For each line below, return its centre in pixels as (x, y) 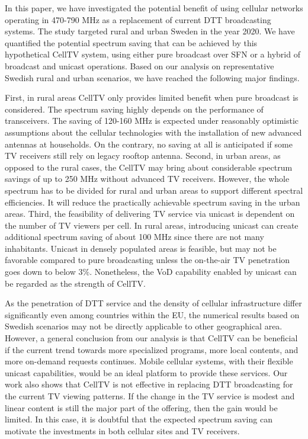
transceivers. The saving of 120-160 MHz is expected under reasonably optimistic (152, 121)
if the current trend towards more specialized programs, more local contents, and (152, 349)
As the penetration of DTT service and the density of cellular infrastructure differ (153, 303)
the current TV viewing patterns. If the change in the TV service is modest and (150, 396)
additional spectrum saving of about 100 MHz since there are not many (134, 237)
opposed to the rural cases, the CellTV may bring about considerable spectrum (149, 167)
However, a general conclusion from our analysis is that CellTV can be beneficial (151, 338)
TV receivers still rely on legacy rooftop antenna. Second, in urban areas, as (143, 156)
